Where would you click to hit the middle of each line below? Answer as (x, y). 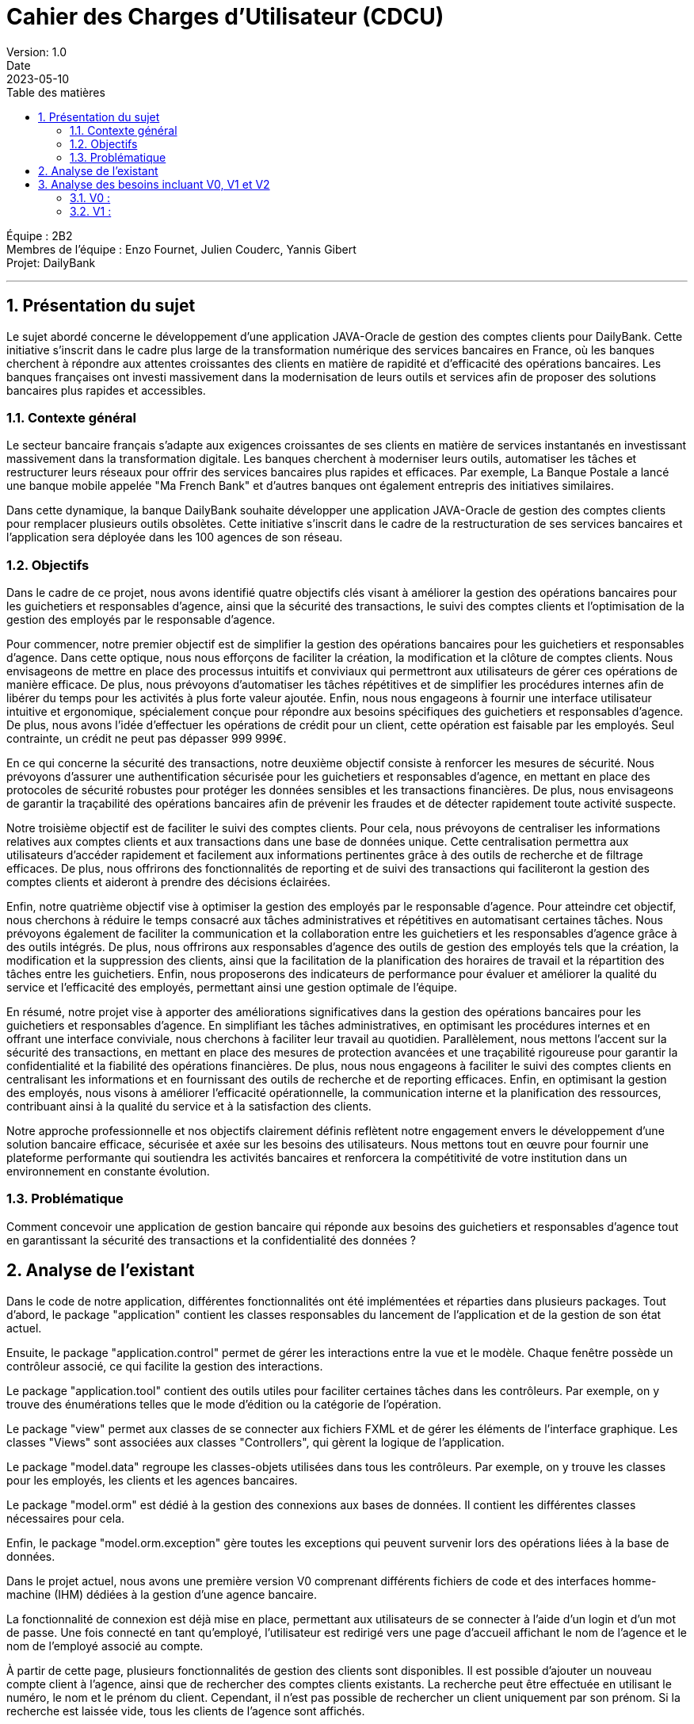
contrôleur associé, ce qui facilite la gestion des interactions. (165, 1366)
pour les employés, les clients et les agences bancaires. (152, 1480)
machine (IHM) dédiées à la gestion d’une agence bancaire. (162, 1594)
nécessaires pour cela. (66, 1518)
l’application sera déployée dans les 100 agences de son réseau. (175, 537)
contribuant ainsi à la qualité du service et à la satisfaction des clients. (189, 1107)
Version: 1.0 (37, 52)
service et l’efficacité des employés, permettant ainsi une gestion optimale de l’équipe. (232, 988)
